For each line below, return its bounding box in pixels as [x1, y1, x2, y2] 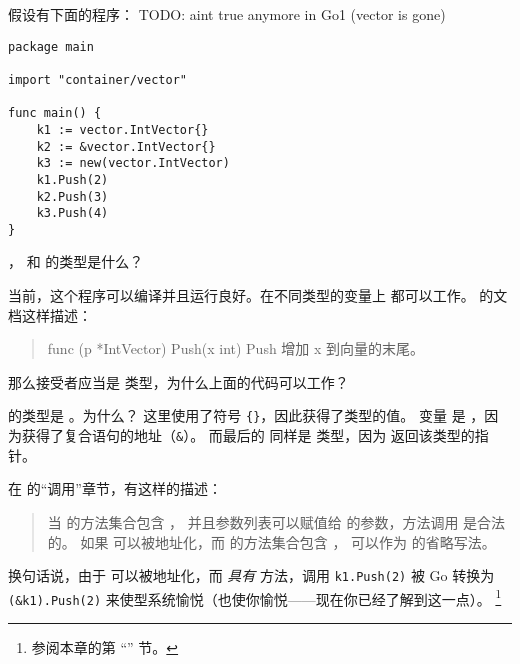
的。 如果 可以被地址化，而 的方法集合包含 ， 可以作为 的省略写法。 [47, 531, 496, 552]
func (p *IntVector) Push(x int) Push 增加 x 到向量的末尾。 [47, 338, 425, 359]
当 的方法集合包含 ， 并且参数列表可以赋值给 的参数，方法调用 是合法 [47, 511, 506, 532]
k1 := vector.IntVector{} [36, 122, 209, 137]
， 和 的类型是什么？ [8, 251, 144, 272]
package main [8, 39, 94, 54]
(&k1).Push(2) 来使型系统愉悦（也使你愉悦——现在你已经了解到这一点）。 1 [8, 585, 502, 609]
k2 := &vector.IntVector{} [36, 139, 216, 154]
